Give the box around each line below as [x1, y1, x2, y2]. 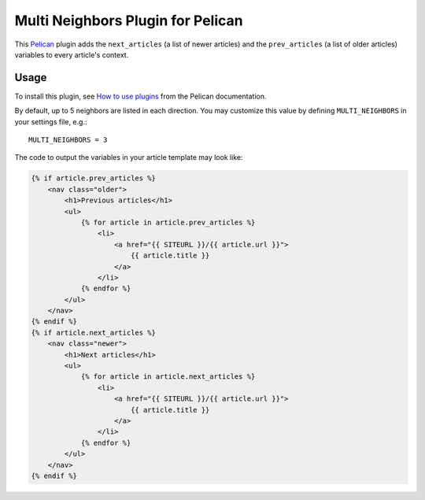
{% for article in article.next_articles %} [80, 372, 256, 381]
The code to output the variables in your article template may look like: [14, 153, 243, 162]
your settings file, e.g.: [14, 117, 87, 126]
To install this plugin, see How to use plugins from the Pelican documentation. [14, 91, 267, 101]
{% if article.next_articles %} [31, 328, 157, 337]
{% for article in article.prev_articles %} [80, 217, 256, 227]
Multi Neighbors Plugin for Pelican [14, 12, 243, 29]
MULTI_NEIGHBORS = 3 [28, 135, 108, 145]
